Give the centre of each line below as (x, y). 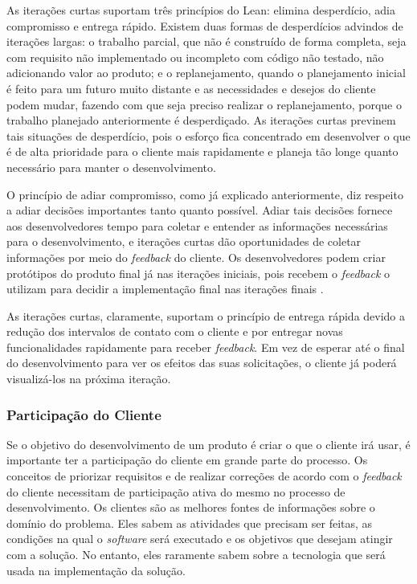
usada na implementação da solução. (96, 570)
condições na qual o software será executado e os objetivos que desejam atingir (200, 539)
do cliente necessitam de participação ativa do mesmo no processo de (176, 491)
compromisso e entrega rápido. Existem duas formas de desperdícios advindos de (205, 25)
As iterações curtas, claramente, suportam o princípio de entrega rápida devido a (206, 315)
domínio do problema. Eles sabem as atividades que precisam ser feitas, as (190, 523)
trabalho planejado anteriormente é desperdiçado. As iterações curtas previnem (201, 120)
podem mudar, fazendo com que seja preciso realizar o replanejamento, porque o (204, 104)
